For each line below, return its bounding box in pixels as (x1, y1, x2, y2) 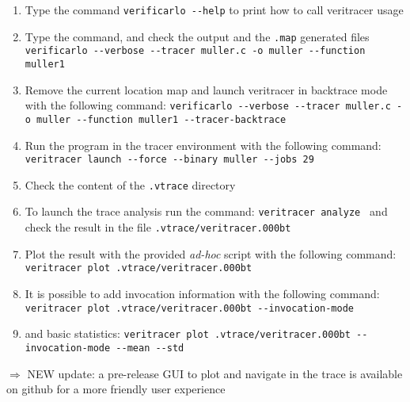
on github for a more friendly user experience (6, 381, 226, 397)
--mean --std (116, 342, 184, 354)
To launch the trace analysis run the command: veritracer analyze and (25, 203, 388, 220)
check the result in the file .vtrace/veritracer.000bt (25, 219, 291, 235)
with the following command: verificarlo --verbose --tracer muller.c (25, 97, 391, 113)
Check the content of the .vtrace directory (25, 176, 236, 193)
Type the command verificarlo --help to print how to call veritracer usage (25, 2, 404, 17)
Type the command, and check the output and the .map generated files (25, 28, 370, 44)
